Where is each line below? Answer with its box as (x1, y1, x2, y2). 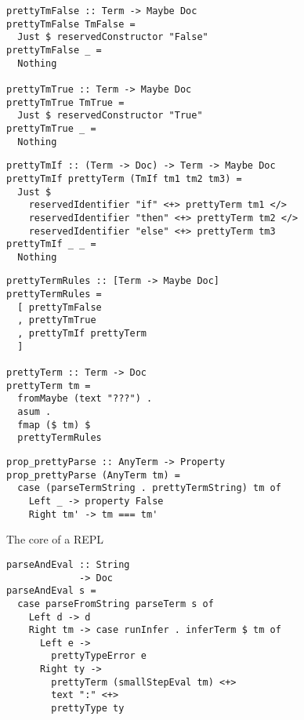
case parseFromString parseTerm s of (17, 598, 214, 609)
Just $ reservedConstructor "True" (17, 110, 203, 122)
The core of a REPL (6, 531, 104, 547)
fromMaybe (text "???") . (17, 393, 153, 405)
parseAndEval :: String (6, 558, 130, 570)
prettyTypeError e (51, 650, 147, 662)
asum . (17, 406, 52, 418)
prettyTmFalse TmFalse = (6, 18, 136, 30)
